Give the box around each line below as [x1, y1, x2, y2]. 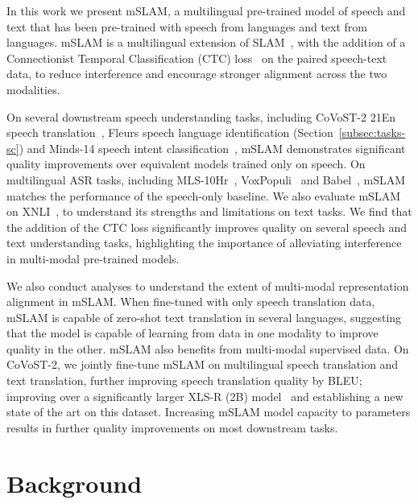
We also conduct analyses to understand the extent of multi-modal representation [6, 277, 409, 294]
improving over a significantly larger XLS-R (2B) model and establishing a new [6, 387, 404, 404]
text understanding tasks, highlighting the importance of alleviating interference [6, 234, 402, 251]
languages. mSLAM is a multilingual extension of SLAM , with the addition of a [6, 34, 406, 51]
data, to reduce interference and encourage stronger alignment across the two [6, 65, 387, 82]
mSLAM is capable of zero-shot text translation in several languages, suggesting [6, 308, 402, 325]
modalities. [6, 81, 60, 97]
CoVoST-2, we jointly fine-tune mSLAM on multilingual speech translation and [6, 356, 399, 373]
